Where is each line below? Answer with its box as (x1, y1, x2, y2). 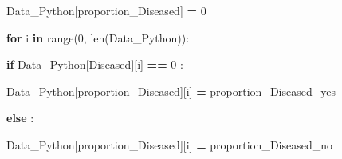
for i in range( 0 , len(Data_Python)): (6, 29, 190, 46)
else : (6, 109, 34, 126)
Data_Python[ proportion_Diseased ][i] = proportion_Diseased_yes (6, 82, 336, 99)
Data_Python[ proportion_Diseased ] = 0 (6, 2, 206, 18)
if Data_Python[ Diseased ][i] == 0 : (6, 56, 183, 73)
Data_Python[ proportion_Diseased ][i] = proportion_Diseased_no (6, 136, 332, 153)
